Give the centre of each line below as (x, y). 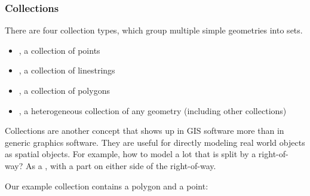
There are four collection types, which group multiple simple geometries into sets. (154, 30)
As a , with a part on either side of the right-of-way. (121, 165)
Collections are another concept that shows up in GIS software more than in (145, 131)
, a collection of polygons (64, 90)
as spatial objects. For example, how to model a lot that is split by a (131, 154)
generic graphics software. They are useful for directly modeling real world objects (155, 142)
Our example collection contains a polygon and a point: (107, 186)
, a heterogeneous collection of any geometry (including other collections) (153, 110)
